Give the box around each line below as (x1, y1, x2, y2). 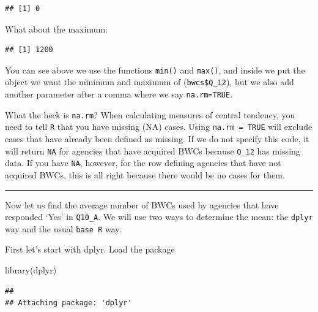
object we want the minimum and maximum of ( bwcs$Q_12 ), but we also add (5, 75, 294, 88)
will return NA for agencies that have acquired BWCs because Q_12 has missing (5, 144, 300, 157)
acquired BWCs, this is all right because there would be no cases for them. (5, 168, 285, 181)
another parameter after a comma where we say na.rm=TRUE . (5, 88, 233, 101)
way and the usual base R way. (5, 222, 122, 235)
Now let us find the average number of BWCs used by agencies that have (5, 198, 279, 211)
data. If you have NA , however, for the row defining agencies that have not (5, 156, 281, 169)
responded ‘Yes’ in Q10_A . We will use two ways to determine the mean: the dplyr (5, 210, 313, 223)
